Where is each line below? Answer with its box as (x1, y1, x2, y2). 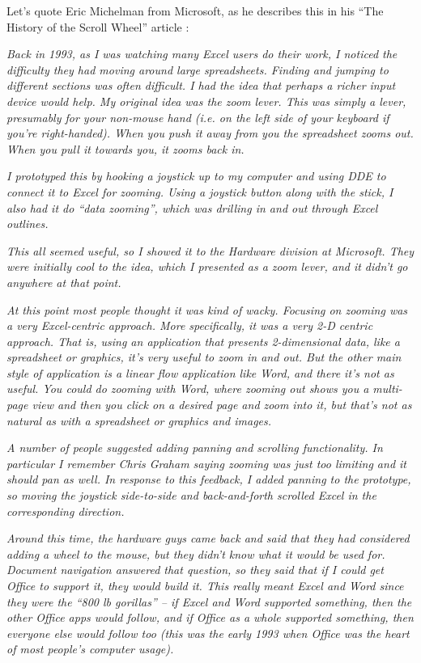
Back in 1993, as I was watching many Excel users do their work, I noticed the (6, 45, 398, 62)
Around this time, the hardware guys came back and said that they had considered (6, 530, 410, 547)
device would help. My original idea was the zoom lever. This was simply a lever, (6, 92, 406, 109)
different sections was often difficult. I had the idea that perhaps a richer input (6, 77, 396, 94)
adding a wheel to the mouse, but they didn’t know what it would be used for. (6, 545, 385, 562)
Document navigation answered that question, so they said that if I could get (6, 561, 384, 578)
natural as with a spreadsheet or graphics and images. (6, 412, 272, 429)
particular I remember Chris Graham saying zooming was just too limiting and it (6, 454, 406, 471)
